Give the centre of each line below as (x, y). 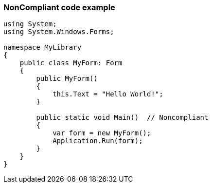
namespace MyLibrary (43, 47)
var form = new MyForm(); (102, 133)
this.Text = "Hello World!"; (108, 94)
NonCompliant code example (59, 7)
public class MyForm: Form (71, 63)
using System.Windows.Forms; (59, 32)
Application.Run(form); (98, 141)
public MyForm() (67, 79)
